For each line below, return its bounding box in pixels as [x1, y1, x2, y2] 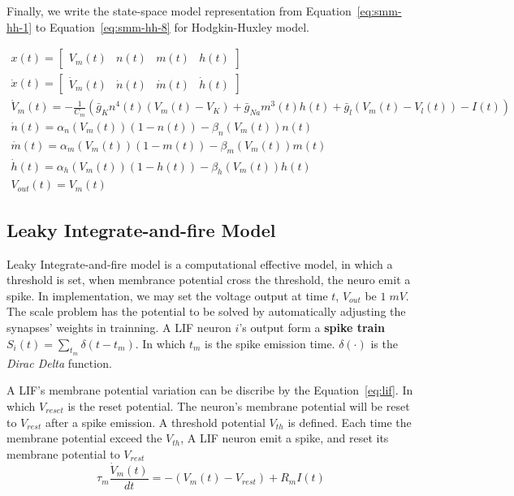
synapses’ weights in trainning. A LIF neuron [6, 319, 231, 336]
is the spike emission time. [204, 334, 335, 352]
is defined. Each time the [287, 413, 412, 430]
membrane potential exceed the [6, 429, 162, 446]
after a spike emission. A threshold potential [45, 413, 266, 430]
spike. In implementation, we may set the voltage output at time [6, 287, 328, 304]
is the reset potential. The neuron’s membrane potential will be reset [67, 398, 410, 415]
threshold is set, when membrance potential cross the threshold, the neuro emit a [6, 271, 411, 288]
